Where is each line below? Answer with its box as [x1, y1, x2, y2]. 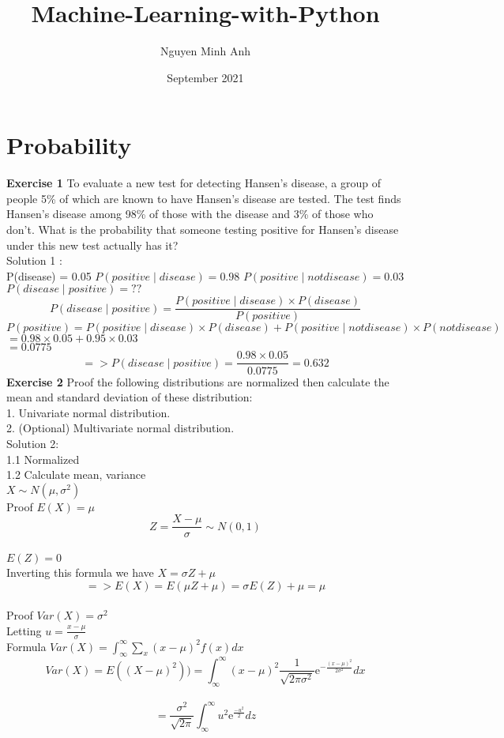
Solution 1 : [6, 252, 62, 269]
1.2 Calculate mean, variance [6, 466, 146, 483]
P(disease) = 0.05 [6, 267, 92, 284]
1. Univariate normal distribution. [6, 404, 171, 420]
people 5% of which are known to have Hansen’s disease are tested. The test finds [6, 190, 401, 206]
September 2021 [167, 69, 244, 85]
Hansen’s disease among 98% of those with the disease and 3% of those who [6, 205, 374, 222]
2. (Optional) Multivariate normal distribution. [6, 420, 235, 436]
